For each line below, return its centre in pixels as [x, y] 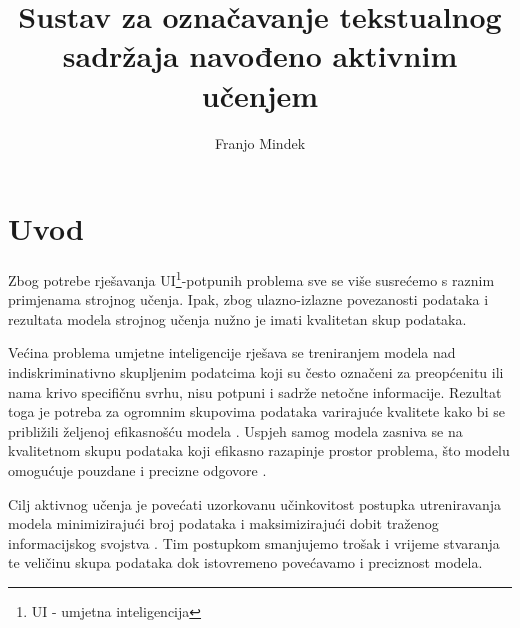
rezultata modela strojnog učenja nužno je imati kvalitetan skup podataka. [237, 318]
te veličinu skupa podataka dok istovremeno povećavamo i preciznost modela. [245, 562]
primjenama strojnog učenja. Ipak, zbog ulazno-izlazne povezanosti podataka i [248, 299]
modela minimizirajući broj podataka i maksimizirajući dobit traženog [223, 523]
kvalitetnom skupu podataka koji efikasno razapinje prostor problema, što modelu [259, 450]
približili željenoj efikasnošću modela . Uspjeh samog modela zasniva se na [235, 430]
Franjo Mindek [260, 142]
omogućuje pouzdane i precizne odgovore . [137, 470]
